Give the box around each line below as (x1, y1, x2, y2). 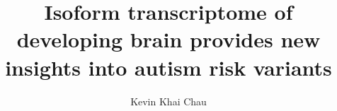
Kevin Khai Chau (130, 93, 207, 108)
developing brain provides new (16, 25, 321, 54)
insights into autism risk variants (5, 52, 332, 81)
